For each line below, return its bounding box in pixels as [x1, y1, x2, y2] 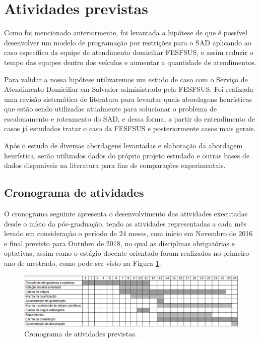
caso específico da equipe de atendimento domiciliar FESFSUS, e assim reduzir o [4, 47, 253, 58]
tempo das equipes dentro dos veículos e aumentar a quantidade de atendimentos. [4, 56, 256, 67]
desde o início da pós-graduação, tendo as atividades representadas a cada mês [4, 218, 246, 229]
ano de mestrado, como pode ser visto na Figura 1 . [4, 258, 161, 268]
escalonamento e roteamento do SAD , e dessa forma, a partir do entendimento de [4, 113, 255, 124]
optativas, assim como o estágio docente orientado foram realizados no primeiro [4, 248, 249, 258]
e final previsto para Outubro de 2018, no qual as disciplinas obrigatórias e [4, 238, 235, 248]
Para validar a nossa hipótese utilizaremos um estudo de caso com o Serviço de [4, 74, 248, 84]
